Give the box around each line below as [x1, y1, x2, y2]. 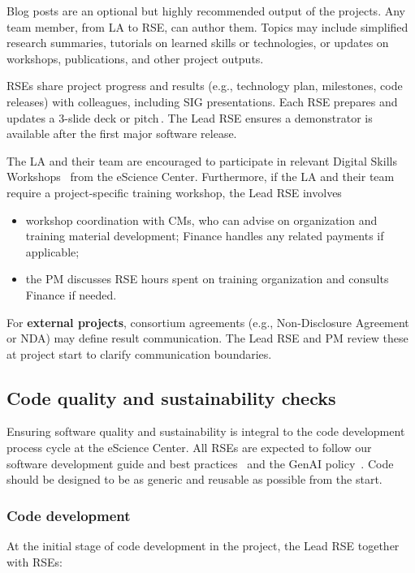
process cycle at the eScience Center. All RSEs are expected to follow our [6, 439, 372, 456]
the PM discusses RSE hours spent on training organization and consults [25, 270, 389, 287]
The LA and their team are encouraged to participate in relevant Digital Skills [6, 152, 397, 169]
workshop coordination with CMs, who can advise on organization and [25, 211, 378, 228]
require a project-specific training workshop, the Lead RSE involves [6, 183, 342, 200]
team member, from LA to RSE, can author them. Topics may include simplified [6, 18, 409, 35]
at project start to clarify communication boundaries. [6, 345, 272, 362]
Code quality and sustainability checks [6, 385, 336, 410]
